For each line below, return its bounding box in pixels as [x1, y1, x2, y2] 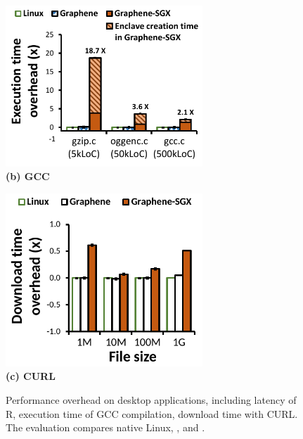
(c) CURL [6, 369, 56, 383]
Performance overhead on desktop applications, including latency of [6, 393, 297, 407]
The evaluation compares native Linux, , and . [6, 420, 205, 435]
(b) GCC [6, 169, 50, 184]
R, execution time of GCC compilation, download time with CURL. [6, 406, 298, 421]
